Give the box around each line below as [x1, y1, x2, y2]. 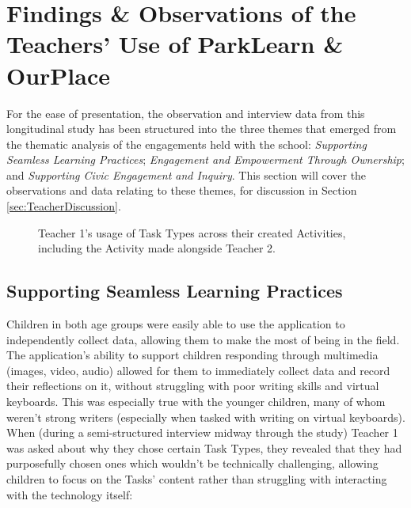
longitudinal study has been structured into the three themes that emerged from [6, 120, 397, 137]
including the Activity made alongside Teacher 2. [38, 240, 276, 256]
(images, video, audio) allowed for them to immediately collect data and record [6, 362, 390, 378]
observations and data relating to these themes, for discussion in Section [6, 182, 357, 199]
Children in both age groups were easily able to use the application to [6, 316, 345, 332]
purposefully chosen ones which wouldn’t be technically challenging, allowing [6, 455, 379, 472]
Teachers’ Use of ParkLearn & [6, 28, 344, 60]
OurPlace [6, 59, 111, 91]
